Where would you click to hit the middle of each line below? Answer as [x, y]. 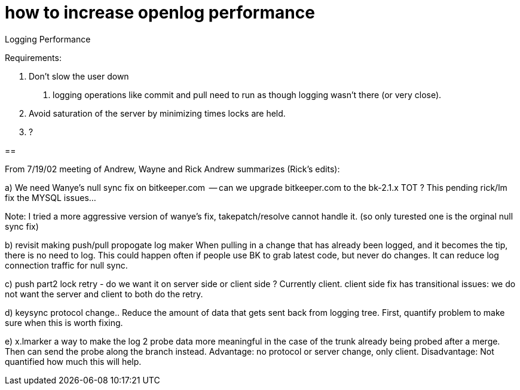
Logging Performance [48, 39]
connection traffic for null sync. [66, 265]
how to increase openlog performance [160, 13]
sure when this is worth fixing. [64, 322]
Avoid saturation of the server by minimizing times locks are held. [157, 113]
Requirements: [33, 57]
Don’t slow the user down [79, 76]
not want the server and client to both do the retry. [104, 294]
